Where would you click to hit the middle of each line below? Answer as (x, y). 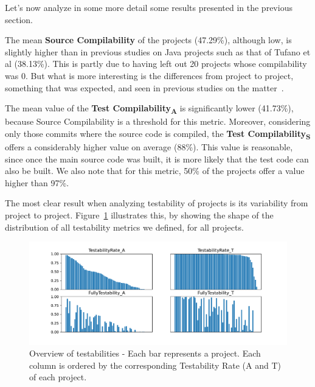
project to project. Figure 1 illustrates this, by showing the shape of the (139, 214)
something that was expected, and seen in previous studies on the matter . (144, 87)
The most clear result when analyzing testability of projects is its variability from (157, 203)
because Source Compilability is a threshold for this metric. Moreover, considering (158, 121)
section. (19, 19)
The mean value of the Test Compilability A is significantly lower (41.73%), (149, 109)
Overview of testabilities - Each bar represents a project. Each (145, 353)
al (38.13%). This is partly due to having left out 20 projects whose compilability (156, 64)
